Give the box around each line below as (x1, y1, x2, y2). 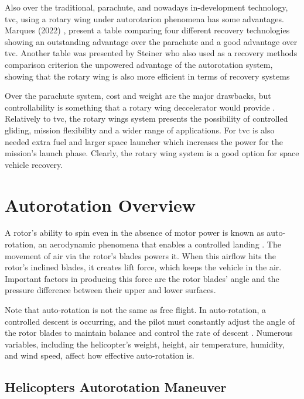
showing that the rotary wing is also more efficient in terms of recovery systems (5, 70, 290, 82)
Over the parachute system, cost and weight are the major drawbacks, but (5, 90, 271, 102)
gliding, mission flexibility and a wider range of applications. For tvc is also (5, 123, 275, 136)
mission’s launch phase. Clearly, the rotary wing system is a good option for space (5, 147, 299, 159)
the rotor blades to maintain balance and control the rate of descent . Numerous (5, 326, 293, 339)
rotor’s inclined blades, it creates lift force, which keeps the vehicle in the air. (5, 261, 282, 273)
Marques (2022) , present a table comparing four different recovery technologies (5, 24, 290, 36)
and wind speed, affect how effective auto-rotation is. (5, 349, 194, 362)
